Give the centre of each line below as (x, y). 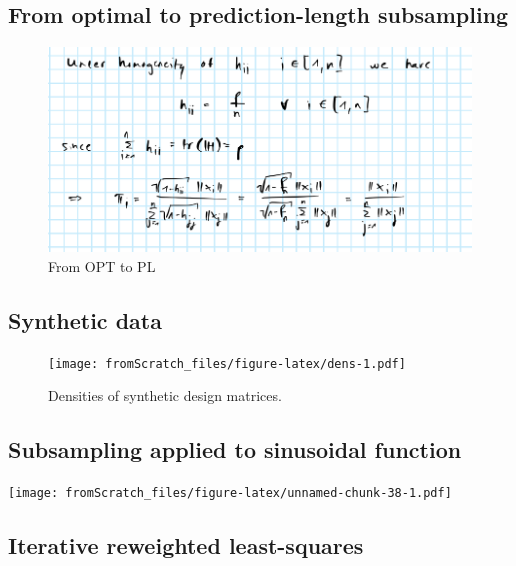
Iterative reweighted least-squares (186, 545)
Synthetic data (85, 319)
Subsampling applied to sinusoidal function (235, 449)
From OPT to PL (102, 265)
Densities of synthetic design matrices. (165, 395)
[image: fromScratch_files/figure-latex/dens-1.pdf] (227, 363)
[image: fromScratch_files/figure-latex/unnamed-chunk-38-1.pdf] (230, 493)
